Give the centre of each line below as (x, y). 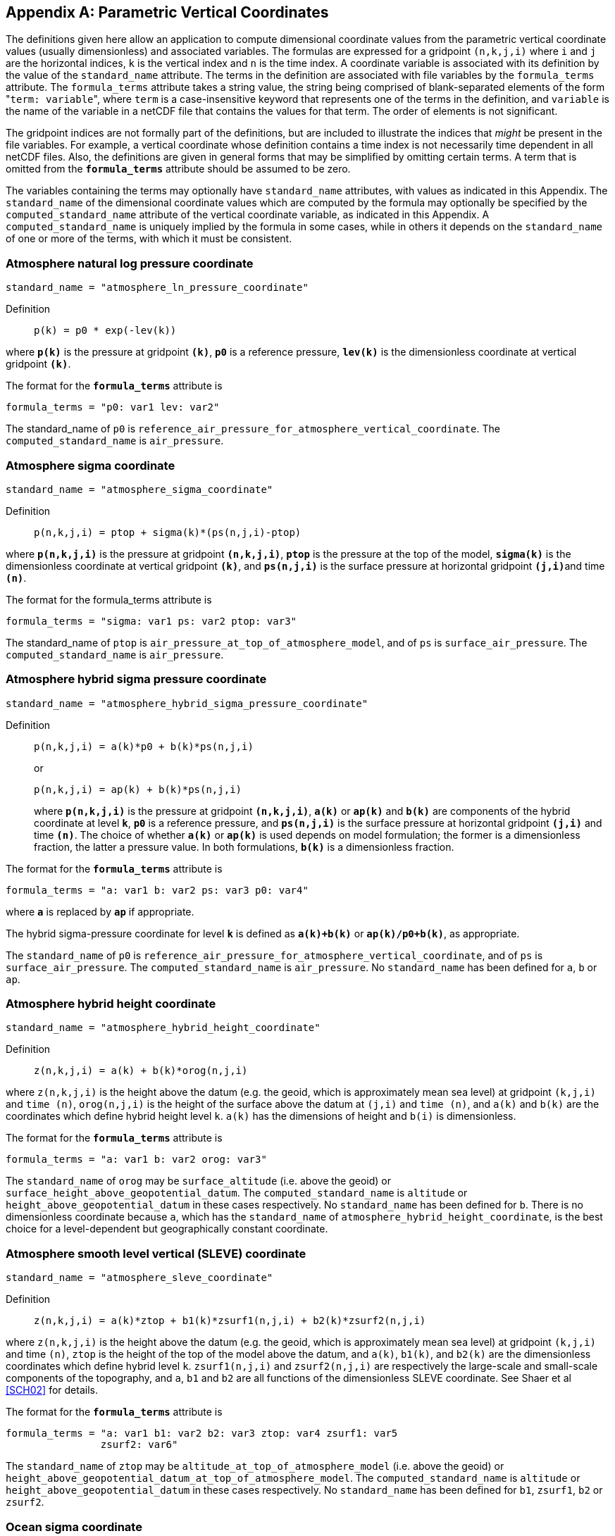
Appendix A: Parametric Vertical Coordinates (167, 12)
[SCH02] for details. (52, 1390)
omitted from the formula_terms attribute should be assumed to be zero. (178, 169)
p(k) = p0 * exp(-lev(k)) (105, 331)
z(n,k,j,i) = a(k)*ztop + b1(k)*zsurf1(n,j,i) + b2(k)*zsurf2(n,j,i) (230, 1321)
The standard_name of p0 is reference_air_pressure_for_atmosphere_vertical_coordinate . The (253, 429)
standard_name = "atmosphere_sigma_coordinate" (139, 489)
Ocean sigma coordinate (74, 1526)
